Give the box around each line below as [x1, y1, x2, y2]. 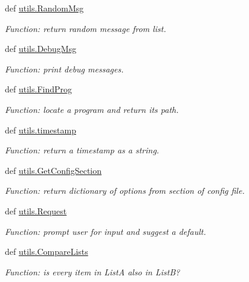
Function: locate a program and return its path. [5, 103, 179, 115]
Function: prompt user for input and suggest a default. [5, 225, 206, 237]
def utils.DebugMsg [5, 42, 77, 55]
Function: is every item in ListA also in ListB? [5, 265, 180, 278]
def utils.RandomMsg [5, 2, 84, 14]
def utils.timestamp [5, 123, 76, 136]
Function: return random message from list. [5, 22, 166, 34]
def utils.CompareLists [5, 245, 88, 258]
